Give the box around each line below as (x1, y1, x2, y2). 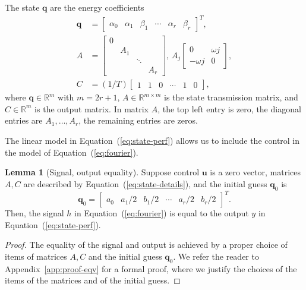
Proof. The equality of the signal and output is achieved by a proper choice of (5, 238, 288, 251)
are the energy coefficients (50, 1, 144, 13)
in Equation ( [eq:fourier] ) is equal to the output (74, 207, 249, 219)
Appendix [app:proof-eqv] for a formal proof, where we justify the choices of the (5, 262, 297, 275)
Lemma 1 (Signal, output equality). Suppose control (5, 166, 200, 178)
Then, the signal (5, 207, 64, 219)
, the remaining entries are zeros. (78, 114, 198, 127)
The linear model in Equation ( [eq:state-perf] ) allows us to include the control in (5, 134, 300, 146)
